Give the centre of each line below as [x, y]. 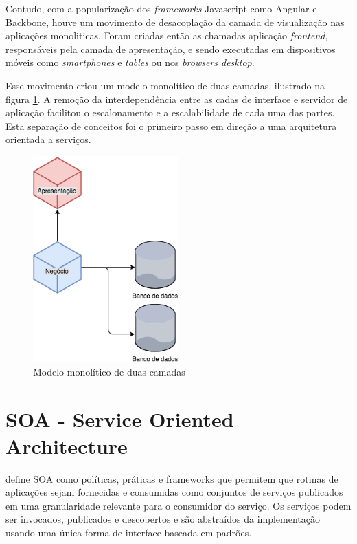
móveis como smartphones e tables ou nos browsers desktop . [130, 62]
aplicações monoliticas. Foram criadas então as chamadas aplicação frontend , [167, 35]
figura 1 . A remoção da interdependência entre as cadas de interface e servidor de [177, 99]
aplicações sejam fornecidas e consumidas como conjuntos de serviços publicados [174, 492]
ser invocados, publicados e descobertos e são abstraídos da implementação [163, 519]
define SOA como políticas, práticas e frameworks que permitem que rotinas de [172, 478]
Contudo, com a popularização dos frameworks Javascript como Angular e [161, 8]
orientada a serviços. [48, 139]
